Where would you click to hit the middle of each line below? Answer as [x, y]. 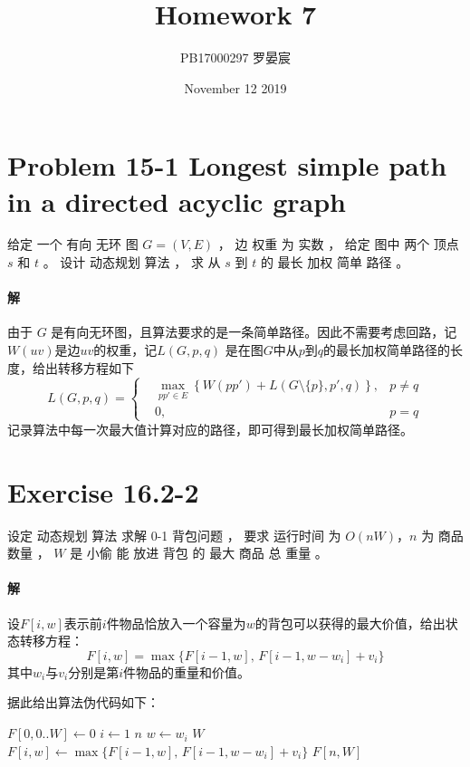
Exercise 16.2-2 [103, 491]
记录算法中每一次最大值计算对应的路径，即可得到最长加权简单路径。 [210, 429]
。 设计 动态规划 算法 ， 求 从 [132, 262]
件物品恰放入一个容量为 [176, 623]
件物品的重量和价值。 [187, 671]
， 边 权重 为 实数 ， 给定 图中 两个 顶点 [338, 244]
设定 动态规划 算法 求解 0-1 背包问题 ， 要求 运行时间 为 [174, 535]
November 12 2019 [235, 87]
